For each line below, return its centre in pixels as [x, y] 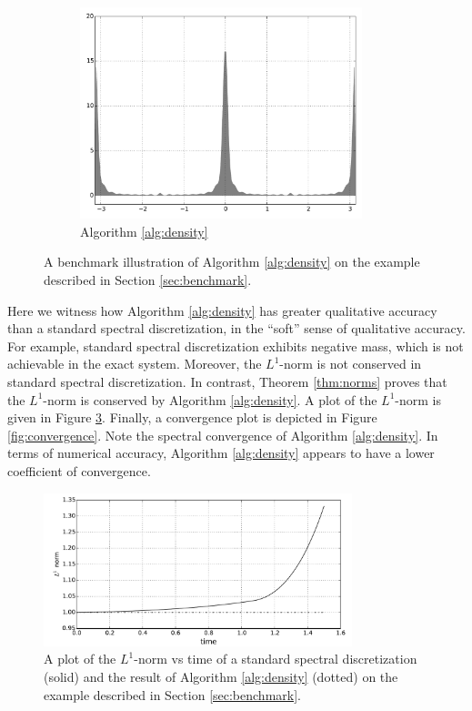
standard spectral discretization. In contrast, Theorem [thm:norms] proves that [227, 381]
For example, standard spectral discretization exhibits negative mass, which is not [236, 345]
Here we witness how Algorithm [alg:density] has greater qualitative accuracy [222, 310]
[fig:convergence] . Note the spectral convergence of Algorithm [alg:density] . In [223, 435]
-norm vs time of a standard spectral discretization [276, 659]
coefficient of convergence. [79, 470]
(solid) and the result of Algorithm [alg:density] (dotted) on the [221, 676]
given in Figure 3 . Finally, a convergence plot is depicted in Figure [192, 417]
